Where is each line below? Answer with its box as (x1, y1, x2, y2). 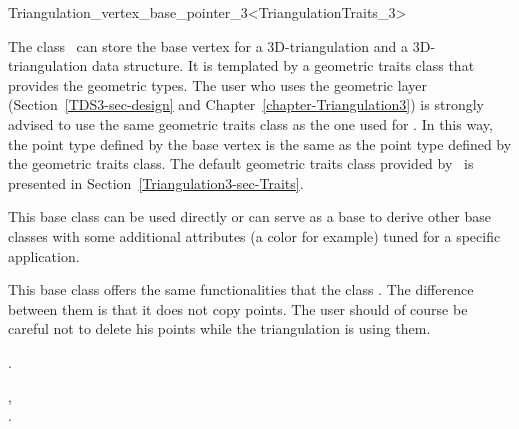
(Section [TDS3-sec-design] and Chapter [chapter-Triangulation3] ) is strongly (8, 94, 484, 115)
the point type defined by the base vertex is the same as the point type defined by (8, 133, 512, 154)
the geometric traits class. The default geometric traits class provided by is (8, 153, 474, 174)
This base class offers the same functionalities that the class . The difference (8, 279, 474, 300)
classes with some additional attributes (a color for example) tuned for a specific (8, 225, 501, 246)
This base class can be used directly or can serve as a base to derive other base (8, 206, 492, 227)
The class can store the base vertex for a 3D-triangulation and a (8, 35, 409, 56)
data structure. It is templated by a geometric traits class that (92, 55, 475, 76)
